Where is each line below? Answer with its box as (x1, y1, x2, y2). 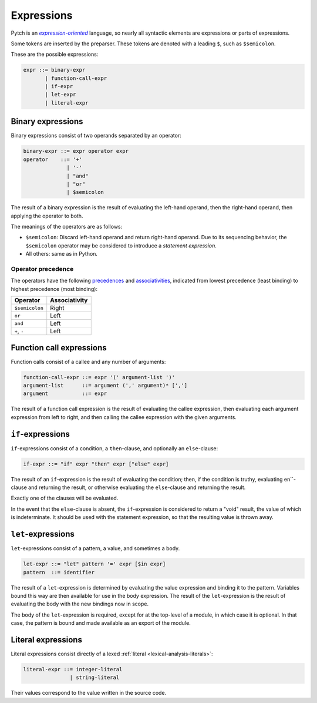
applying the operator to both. (11, 212, 83, 219)
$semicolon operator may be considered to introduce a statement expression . (25, 242, 217, 249)
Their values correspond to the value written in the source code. (11, 689, 167, 697)
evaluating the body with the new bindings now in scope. (11, 600, 149, 608)
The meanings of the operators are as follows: (11, 223, 123, 230)
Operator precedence (11, 265, 74, 273)
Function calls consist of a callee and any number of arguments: (11, 358, 166, 365)
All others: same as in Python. (25, 250, 98, 257)
